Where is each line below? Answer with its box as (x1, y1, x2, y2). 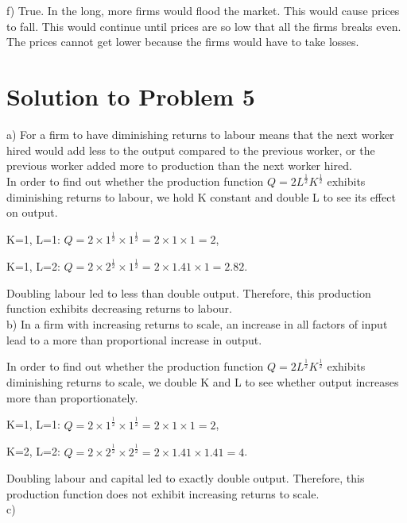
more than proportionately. (6, 389, 138, 406)
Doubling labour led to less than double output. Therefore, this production (6, 284, 371, 301)
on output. (6, 204, 58, 221)
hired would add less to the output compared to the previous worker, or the (6, 141, 375, 158)
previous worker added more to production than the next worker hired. (6, 157, 352, 174)
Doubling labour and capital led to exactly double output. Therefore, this (6, 470, 365, 486)
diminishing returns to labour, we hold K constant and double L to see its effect (6, 188, 396, 205)
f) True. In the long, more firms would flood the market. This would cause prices (6, 2, 400, 18)
